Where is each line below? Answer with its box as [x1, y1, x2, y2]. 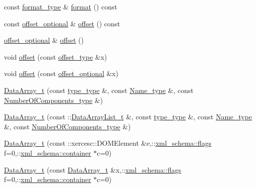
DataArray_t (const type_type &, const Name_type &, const [4, 85, 194, 95]
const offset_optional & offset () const [4, 18, 121, 28]
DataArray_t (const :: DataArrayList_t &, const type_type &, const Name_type [4, 111, 252, 122]
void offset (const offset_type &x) [4, 51, 107, 62]
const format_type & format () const [4, 1, 118, 11]
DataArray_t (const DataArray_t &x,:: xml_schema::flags [4, 164, 182, 175]
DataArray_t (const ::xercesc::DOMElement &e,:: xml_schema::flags [4, 138, 211, 148]
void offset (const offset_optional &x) [4, 68, 119, 79]
